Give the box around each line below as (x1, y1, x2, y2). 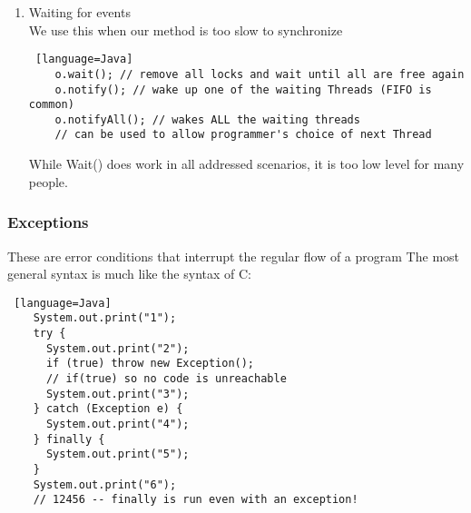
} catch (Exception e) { (33, 402, 183, 416)
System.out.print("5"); (45, 448, 190, 461)
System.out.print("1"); (33, 311, 177, 325)
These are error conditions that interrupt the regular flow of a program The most (7, 246, 460, 265)
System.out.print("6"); (33, 478, 177, 491)
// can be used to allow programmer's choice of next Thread (54, 128, 432, 142)
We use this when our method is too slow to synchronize (28, 20, 343, 39)
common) (28, 98, 74, 112)
